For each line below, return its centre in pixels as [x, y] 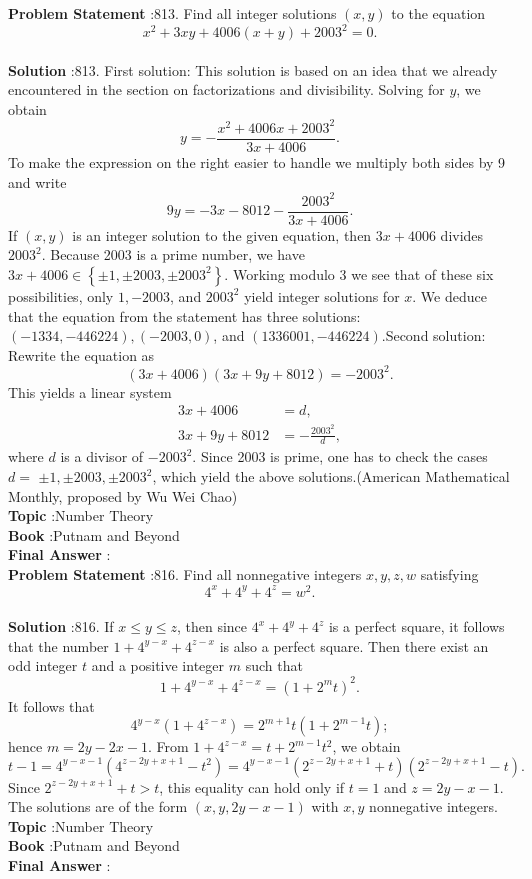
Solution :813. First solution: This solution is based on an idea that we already [253, 69]
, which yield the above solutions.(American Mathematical [331, 476]
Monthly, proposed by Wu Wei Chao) [123, 495]
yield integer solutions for [322, 295]
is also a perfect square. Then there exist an [354, 645]
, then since [212, 626]
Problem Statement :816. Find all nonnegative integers [185, 573]
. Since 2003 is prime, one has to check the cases [340, 456]
